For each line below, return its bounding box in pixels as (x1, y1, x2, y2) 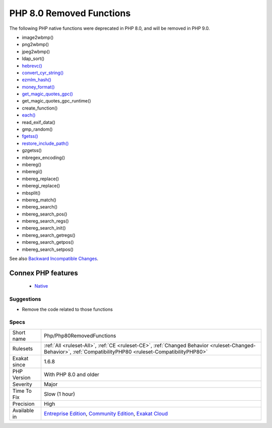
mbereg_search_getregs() (22, 232, 76, 238)
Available (12, 407, 34, 414)
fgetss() (22, 133, 38, 139)
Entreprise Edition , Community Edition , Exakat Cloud (43, 410, 168, 417)
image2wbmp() (22, 34, 54, 40)
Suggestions (9, 296, 41, 303)
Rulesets (12, 345, 33, 352)
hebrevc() (22, 63, 42, 69)
